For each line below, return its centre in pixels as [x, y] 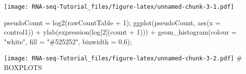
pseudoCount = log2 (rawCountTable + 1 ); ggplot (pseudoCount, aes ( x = [112, 22]
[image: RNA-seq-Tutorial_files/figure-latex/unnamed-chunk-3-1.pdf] [119, 7]
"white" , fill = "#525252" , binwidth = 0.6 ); [68, 41]
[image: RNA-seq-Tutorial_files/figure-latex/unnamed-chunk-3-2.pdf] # [123, 58]
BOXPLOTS [23, 67]
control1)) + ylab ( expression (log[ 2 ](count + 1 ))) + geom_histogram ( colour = [120, 32]
